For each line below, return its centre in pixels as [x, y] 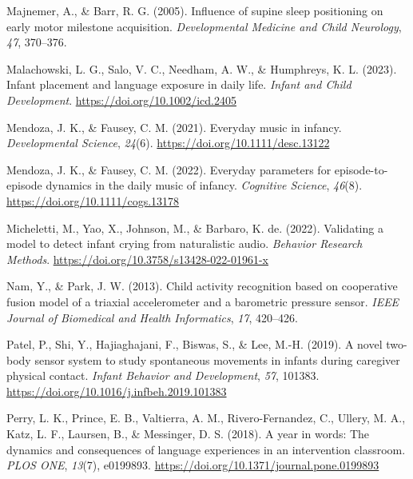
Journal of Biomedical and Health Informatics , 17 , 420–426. [152, 317]
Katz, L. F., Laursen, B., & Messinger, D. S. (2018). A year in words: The [188, 434]
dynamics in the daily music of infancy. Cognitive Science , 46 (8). [204, 185]
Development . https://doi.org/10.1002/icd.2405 [121, 100]
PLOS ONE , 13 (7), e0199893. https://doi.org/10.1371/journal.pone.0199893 [193, 465]
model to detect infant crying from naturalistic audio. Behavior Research [185, 243]
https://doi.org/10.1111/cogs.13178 [93, 200]
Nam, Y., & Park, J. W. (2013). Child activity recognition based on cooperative [202, 286]
